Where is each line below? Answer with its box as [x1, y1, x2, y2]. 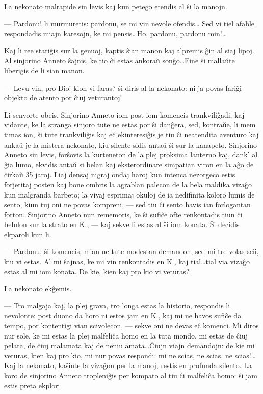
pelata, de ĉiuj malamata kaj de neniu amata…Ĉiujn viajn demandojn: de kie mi [4, 340, 255, 351]
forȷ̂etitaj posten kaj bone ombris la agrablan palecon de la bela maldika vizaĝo [4, 179, 252, 189]
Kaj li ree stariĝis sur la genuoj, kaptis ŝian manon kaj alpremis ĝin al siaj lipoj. [4, 45, 254, 55]
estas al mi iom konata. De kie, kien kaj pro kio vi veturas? [4, 266, 190, 276]
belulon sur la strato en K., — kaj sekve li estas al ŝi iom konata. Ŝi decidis [4, 219, 240, 230]
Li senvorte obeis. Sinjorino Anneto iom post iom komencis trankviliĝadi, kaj [4, 109, 245, 120]
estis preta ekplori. [4, 380, 62, 390]
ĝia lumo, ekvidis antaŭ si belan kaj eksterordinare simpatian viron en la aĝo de [4, 159, 254, 170]
